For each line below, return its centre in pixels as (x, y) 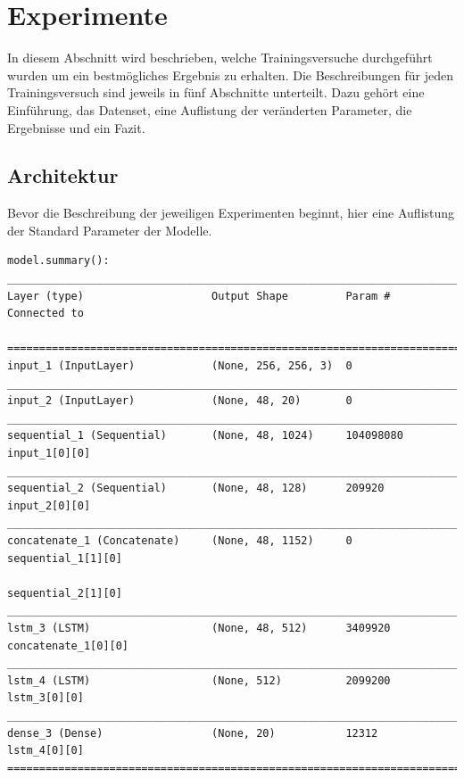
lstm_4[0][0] (46, 751)
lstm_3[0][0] (46, 698)
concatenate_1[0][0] (68, 646)
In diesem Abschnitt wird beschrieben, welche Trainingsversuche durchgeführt (220, 58)
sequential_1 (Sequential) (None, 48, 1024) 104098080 (205, 436)
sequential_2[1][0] (65, 593)
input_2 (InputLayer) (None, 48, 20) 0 (180, 401)
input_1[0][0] (49, 454)
